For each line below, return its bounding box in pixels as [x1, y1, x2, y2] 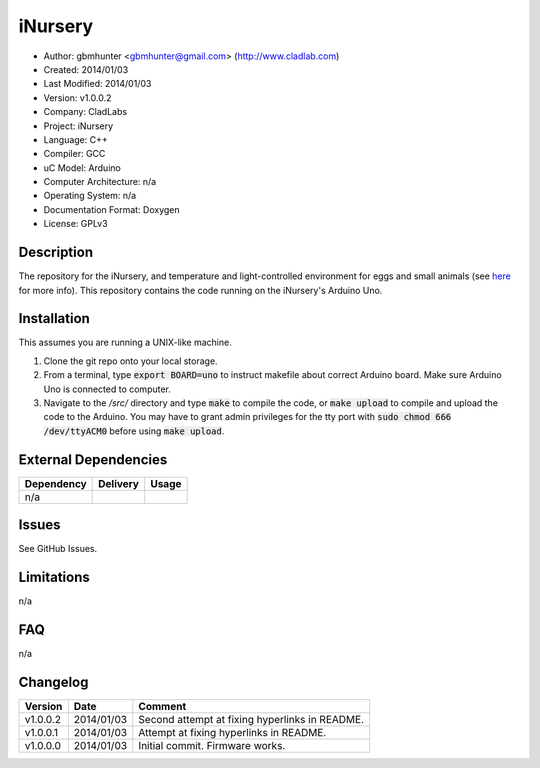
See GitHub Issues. [18, 543, 98, 555]
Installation [18, 310, 90, 327]
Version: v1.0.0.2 [43, 91, 112, 104]
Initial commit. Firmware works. [138, 738, 286, 752]
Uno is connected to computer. [43, 383, 172, 395]
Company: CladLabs [43, 106, 128, 118]
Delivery [98, 476, 140, 490]
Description [18, 244, 94, 261]
